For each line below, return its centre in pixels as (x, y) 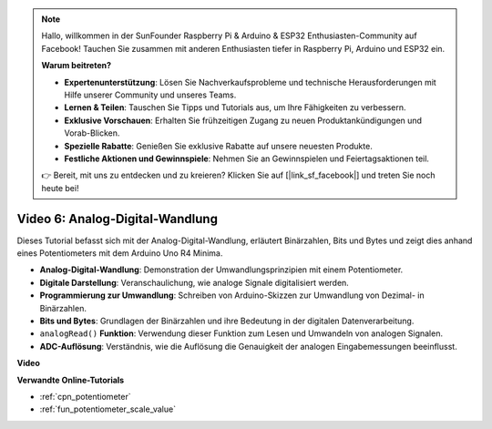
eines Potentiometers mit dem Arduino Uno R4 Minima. (120, 253)
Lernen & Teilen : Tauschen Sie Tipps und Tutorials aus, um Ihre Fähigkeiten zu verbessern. (235, 107)
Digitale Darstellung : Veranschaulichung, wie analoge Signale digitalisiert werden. (195, 282)
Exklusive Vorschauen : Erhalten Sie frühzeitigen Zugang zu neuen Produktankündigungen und (243, 120)
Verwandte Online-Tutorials (71, 380)
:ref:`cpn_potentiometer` (85, 396)
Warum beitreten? (77, 66)
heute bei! (60, 188)
